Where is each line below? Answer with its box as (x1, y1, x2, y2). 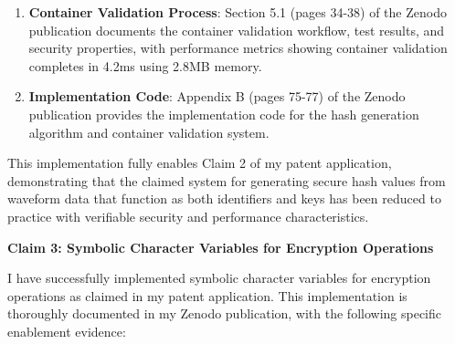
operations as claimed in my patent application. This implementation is (7, 286, 407, 305)
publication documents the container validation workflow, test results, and (28, 20, 445, 39)
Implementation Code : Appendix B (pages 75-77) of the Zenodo (28, 87, 406, 106)
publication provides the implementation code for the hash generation (28, 104, 419, 123)
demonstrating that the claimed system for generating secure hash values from (7, 171, 446, 190)
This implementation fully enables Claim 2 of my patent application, (7, 153, 392, 172)
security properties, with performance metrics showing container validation (28, 38, 448, 57)
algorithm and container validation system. (28, 122, 270, 141)
